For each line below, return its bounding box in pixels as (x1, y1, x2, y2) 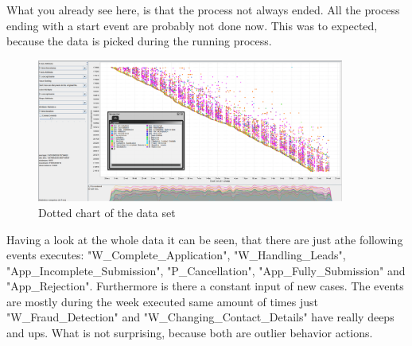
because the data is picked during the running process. (6, 33, 272, 49)
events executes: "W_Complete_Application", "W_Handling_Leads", (6, 247, 346, 263)
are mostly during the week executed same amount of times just (6, 293, 318, 309)
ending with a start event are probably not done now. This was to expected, (6, 17, 378, 33)
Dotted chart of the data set (38, 204, 176, 220)
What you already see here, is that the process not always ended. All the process (6, 2, 400, 17)
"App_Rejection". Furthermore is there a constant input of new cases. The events (6, 278, 404, 294)
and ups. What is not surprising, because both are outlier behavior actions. (6, 325, 373, 341)
